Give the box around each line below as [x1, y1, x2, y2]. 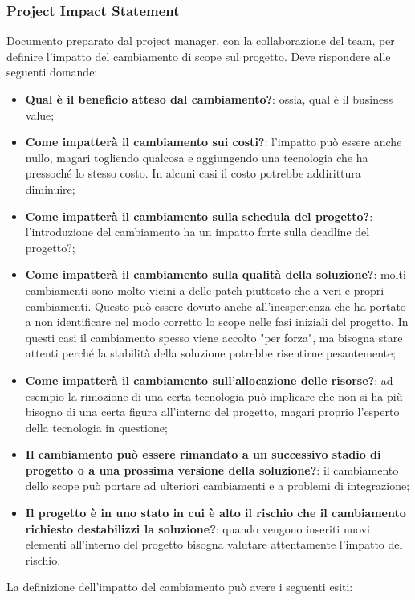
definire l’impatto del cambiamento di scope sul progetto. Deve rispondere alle [6, 47, 391, 64]
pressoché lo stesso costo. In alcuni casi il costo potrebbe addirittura [25, 165, 361, 182]
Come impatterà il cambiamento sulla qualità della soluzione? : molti [25, 266, 406, 283]
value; [25, 106, 55, 123]
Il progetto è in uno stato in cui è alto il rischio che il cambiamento [25, 504, 406, 521]
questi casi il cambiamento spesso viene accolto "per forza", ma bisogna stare [25, 329, 403, 345]
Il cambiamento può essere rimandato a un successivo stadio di [25, 446, 381, 463]
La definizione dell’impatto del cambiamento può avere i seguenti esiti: [6, 578, 353, 595]
